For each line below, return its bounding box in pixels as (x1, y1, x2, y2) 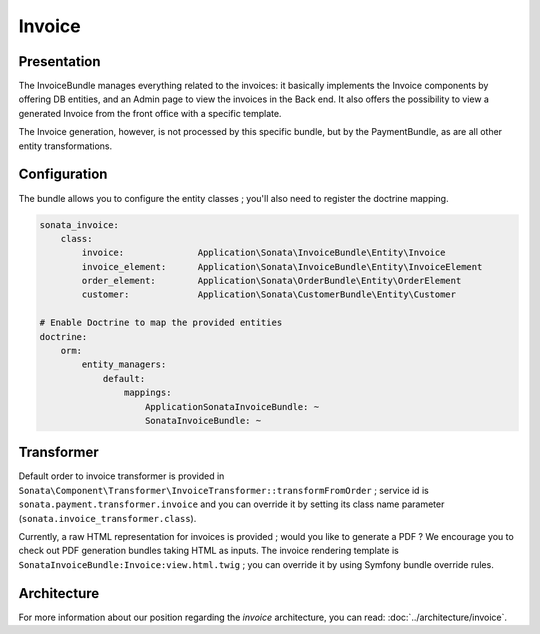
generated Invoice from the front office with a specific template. (18, 107, 282, 119)
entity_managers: (81, 359, 167, 370)
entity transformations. (18, 140, 113, 152)
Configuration (18, 166, 108, 183)
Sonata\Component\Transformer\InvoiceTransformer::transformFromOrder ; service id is (18, 484, 429, 496)
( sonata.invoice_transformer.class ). (18, 512, 197, 524)
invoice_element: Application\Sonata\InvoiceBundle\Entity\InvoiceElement (81, 261, 483, 272)
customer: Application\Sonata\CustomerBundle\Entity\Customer (81, 289, 457, 300)
